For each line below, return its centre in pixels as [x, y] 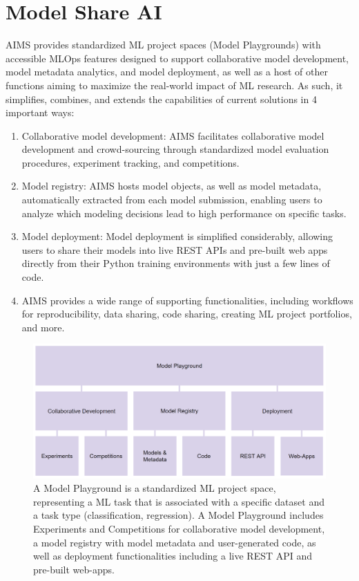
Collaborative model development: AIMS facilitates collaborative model [173, 135]
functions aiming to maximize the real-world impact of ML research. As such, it [174, 85]
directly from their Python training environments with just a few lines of [176, 263]
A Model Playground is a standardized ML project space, [155, 488]
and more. [43, 327]
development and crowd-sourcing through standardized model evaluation [175, 149]
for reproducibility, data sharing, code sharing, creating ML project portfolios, [187, 314]
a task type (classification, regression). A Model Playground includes [178, 515]
